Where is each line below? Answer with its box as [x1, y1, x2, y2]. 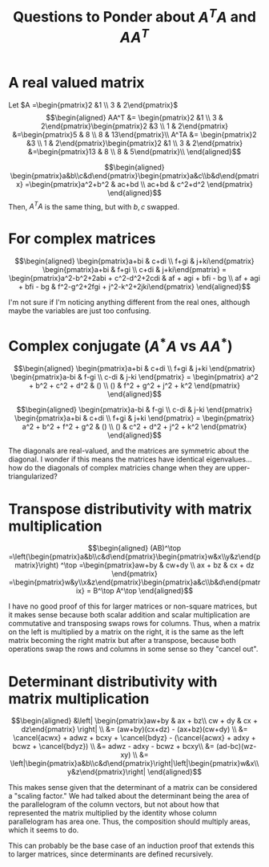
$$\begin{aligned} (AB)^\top [87, 543, 182, 553]
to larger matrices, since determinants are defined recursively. [8, 849, 214, 859]
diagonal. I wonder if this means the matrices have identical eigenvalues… [8, 454, 252, 464]
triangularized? [8, 471, 58, 482]
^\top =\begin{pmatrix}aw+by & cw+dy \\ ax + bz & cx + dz [60, 560, 255, 570]
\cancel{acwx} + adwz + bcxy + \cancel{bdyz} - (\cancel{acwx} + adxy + [13, 733, 256, 743]
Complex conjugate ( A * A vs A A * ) [8, 334, 233, 356]
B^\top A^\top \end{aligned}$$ [93, 586, 194, 596]
